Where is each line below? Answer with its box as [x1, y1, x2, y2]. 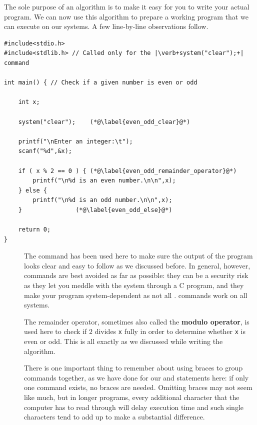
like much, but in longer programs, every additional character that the [24, 392, 239, 402]
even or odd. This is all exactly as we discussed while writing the [24, 336, 223, 346]
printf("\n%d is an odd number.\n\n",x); [32, 196, 172, 204]
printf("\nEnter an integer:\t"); [18, 137, 133, 145]
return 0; [18, 226, 51, 233]
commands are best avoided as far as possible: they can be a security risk [24, 270, 248, 280]
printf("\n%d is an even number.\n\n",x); [32, 177, 176, 184]
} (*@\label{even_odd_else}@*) [18, 206, 172, 213]
